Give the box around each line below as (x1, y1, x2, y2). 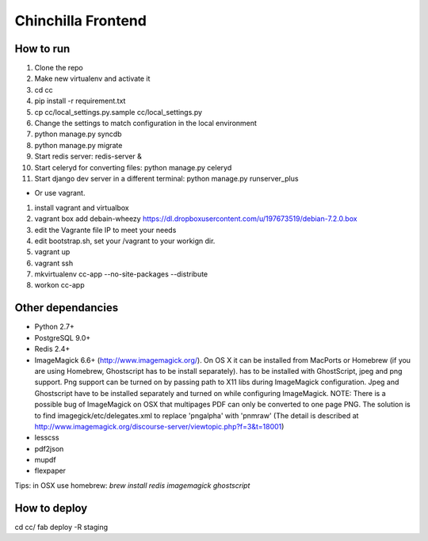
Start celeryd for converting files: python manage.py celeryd (34, 162, 232, 172)
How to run (14, 42, 71, 55)
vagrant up (34, 247, 71, 257)
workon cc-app (34, 280, 85, 290)
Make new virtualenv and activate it (34, 74, 151, 83)
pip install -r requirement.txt (34, 96, 126, 106)
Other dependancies (14, 301, 119, 314)
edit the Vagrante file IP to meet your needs (34, 225, 177, 234)
